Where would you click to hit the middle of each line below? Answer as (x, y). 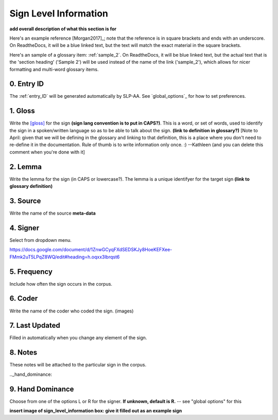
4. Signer (24, 228)
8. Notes (23, 353)
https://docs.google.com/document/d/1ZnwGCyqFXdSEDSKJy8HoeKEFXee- (91, 250)
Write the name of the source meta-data (53, 213)
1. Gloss (22, 111)
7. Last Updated (35, 326)
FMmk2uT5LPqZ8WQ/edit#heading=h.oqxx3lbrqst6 (65, 257)
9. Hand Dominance (42, 389)
